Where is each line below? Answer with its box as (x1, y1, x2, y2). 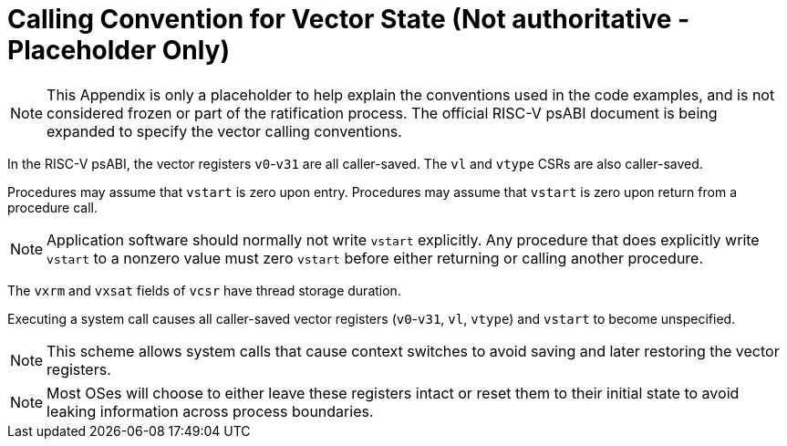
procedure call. (7, 199, 98, 215)
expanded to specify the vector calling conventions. (47, 121, 402, 140)
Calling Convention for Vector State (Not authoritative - (7, 4, 690, 35)
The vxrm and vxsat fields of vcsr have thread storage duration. (7, 282, 401, 298)
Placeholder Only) (7, 35, 230, 66)
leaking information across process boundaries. (47, 401, 374, 420)
